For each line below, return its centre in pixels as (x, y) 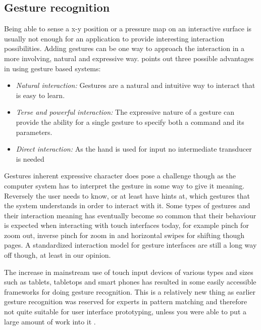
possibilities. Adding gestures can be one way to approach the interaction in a (124, 48)
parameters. (34, 132)
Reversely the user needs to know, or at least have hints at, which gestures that (127, 195)
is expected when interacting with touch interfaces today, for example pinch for (126, 225)
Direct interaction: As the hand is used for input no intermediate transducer (134, 149)
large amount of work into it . (50, 321)
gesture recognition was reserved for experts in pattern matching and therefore (126, 301)
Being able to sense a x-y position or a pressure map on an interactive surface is (128, 29)
